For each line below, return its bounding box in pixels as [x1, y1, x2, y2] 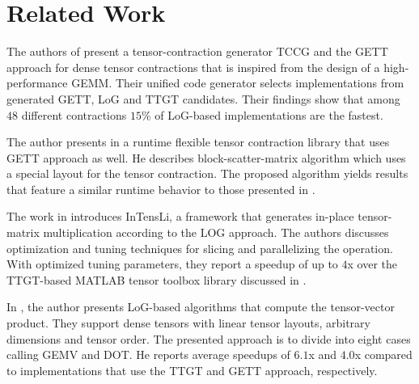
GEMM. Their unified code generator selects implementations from [71, 74, 404, 91]
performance [6, 74, 68, 91]
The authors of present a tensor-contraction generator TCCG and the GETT [6, 43, 388, 60]
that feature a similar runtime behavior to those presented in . [6, 180, 315, 197]
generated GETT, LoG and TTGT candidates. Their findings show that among [6, 90, 400, 107]
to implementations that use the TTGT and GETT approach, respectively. [6, 361, 378, 378]
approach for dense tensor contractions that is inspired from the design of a [6, 58, 380, 75]
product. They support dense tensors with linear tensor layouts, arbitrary [6, 314, 370, 331]
